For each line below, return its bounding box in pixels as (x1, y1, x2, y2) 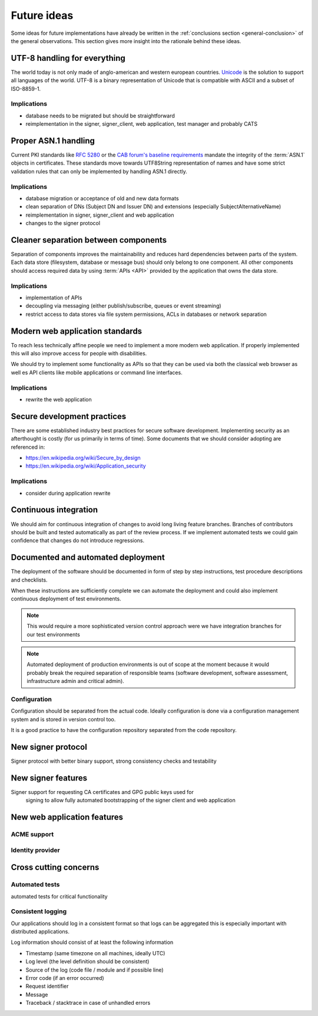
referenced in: (11, 443, 45, 450)
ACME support (11, 830, 54, 838)
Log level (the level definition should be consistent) (25, 958, 150, 965)
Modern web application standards (11, 326, 143, 336)
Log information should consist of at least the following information (11, 939, 174, 946)
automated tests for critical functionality (11, 893, 108, 900)
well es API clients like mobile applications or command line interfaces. (11, 369, 183, 376)
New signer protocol (11, 741, 88, 752)
